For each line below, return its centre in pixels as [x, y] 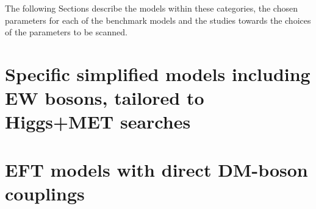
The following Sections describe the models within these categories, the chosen [151, 8]
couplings [45, 193]
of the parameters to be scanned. [66, 32]
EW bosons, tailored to [105, 98]
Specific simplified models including [158, 73]
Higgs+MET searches [98, 122]
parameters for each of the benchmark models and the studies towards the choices [158, 20]
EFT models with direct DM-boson [156, 169]
